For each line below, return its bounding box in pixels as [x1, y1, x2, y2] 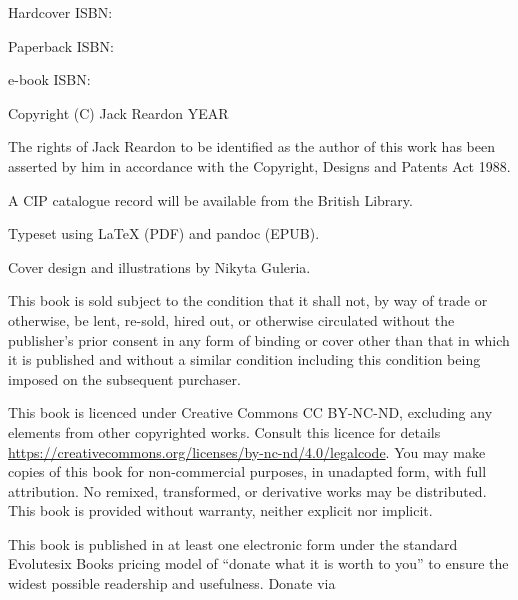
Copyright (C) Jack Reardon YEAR [8, 102, 229, 123]
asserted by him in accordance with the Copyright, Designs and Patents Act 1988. [8, 155, 511, 176]
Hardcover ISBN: [8, 2, 113, 22]
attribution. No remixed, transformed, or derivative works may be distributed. [8, 480, 487, 501]
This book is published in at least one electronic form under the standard [8, 533, 458, 554]
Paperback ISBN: [8, 35, 114, 56]
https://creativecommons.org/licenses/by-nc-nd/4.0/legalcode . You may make [8, 441, 486, 462]
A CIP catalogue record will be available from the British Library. [8, 189, 413, 210]
